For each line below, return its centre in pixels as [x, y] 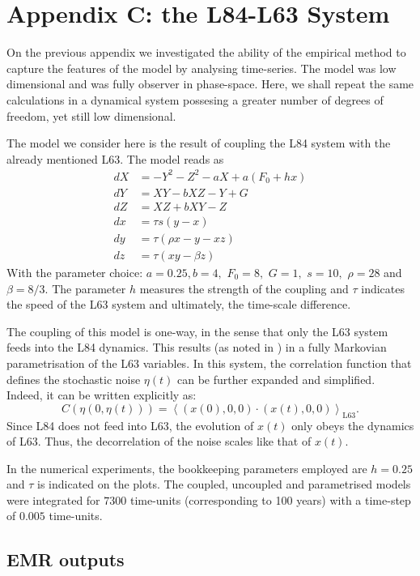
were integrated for [53, 499]
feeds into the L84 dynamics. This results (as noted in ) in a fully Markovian [197, 347]
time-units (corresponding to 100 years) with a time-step [270, 499]
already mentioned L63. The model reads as [115, 158]
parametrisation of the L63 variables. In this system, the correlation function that [209, 363]
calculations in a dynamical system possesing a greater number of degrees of [195, 99]
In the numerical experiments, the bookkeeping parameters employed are [187, 468]
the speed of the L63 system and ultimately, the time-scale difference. [179, 304]
